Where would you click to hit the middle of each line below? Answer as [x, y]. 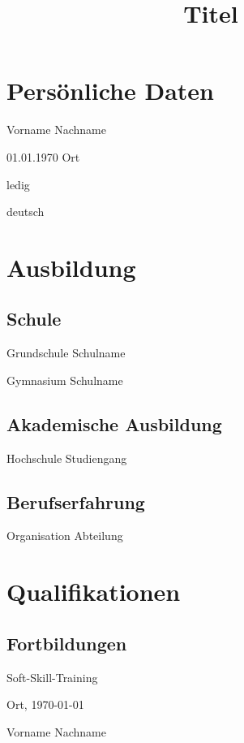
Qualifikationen [94, 592]
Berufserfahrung [76, 501]
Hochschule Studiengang [67, 458]
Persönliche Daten [111, 91]
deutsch [26, 212]
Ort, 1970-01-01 [45, 704]
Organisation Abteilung [65, 536]
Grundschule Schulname [66, 353]
